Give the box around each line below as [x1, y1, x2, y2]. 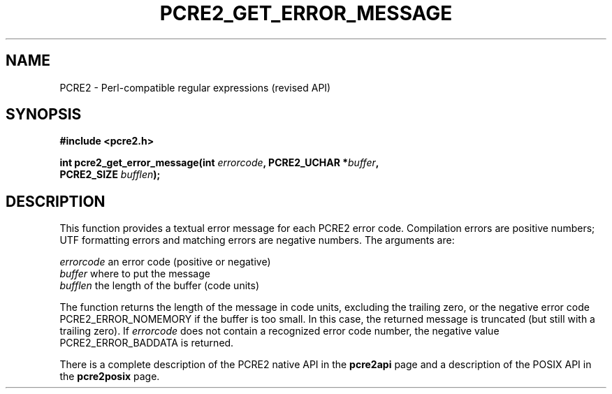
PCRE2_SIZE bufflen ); [59, 168, 161, 181]
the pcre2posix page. [59, 370, 160, 383]
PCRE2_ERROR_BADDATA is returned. [59, 337, 234, 349]
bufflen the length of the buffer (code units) [59, 279, 259, 292]
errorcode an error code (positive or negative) [59, 256, 271, 268]
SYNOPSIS [6, 105, 82, 124]
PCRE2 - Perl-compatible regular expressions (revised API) [59, 81, 331, 94]
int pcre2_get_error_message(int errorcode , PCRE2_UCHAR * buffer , [59, 156, 379, 169]
